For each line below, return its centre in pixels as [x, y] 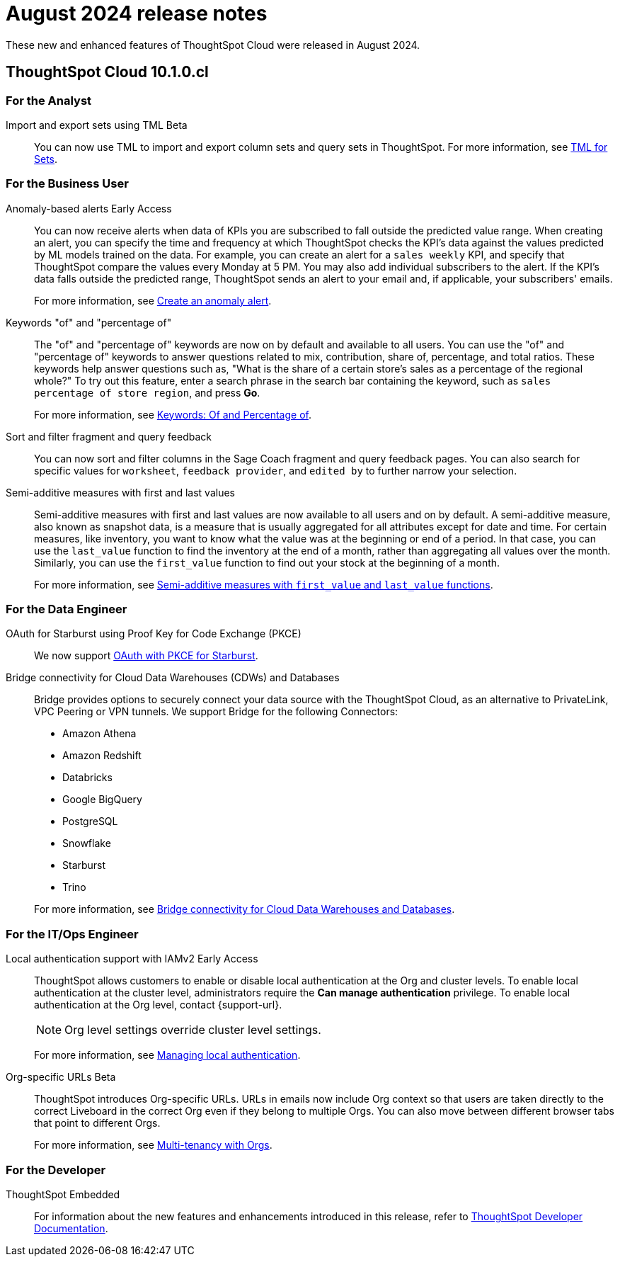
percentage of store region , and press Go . [147, 392]
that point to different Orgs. [97, 1123]
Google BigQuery [102, 800]
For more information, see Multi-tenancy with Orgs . [153, 1145]
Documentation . [71, 1228]
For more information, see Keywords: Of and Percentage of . [173, 414]
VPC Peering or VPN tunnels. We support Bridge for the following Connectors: [216, 712]
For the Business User [67, 184]
